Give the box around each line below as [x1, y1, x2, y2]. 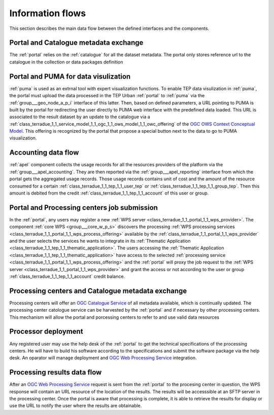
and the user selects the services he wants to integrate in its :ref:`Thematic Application [9, 238, 191, 244]
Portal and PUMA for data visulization [9, 72, 131, 81]
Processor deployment [9, 327, 83, 336]
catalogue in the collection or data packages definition [9, 59, 123, 65]
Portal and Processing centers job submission [9, 203, 158, 212]
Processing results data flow [9, 368, 102, 377]
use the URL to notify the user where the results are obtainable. [9, 403, 142, 409]
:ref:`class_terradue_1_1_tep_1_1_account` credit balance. [9, 273, 125, 279]
